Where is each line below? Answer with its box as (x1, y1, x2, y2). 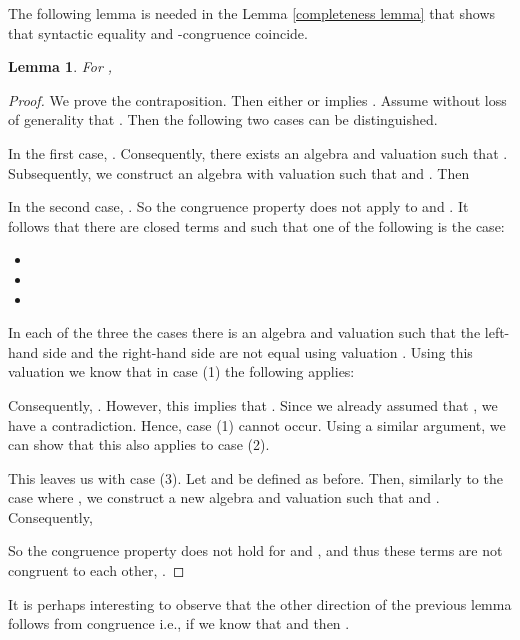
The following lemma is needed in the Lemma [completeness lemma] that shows (8, 3, 496, 23)
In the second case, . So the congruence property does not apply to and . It (8, 196, 469, 217)
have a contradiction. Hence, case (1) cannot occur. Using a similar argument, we (8, 414, 506, 435)
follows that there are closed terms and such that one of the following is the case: (8, 215, 505, 236)
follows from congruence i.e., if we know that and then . (8, 613, 350, 634)
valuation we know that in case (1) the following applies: (8, 361, 355, 382)
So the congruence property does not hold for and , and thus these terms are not (8, 540, 503, 561)
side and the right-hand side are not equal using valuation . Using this (43, 341, 473, 362)
